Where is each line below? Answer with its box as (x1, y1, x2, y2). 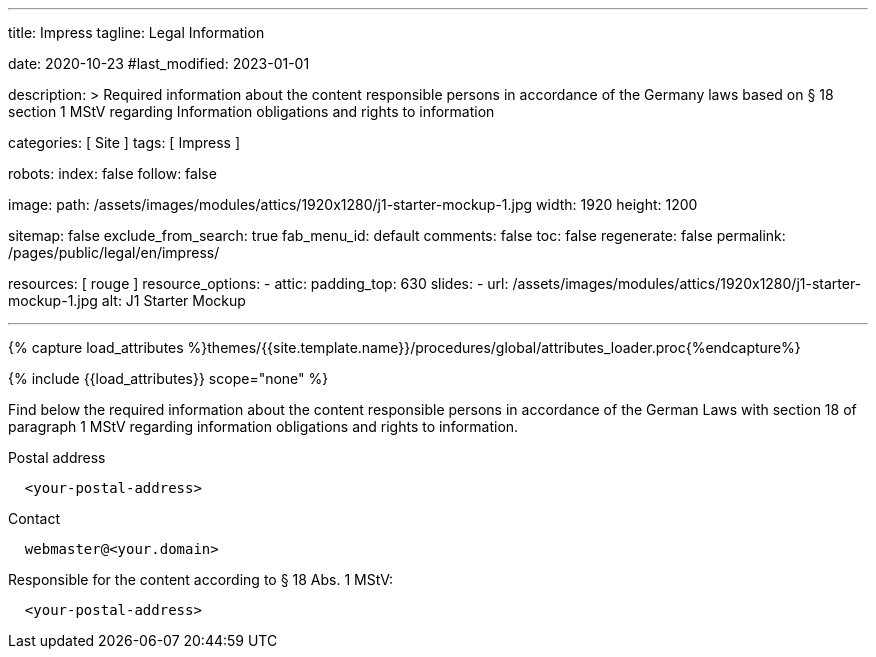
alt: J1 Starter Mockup (101, 292, 246, 309)
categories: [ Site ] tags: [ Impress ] (8, 134, 241, 151)
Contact (8, 510, 60, 527)
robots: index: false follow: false (8, 165, 217, 182)
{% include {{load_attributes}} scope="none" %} (8, 370, 329, 387)
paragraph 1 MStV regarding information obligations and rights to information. (8, 418, 519, 435)
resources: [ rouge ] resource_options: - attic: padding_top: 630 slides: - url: (8, 275, 509, 292)
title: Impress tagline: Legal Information (8, 24, 265, 41)
